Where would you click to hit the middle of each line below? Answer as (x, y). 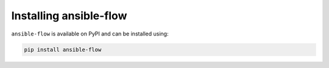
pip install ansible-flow (63, 49)
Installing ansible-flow (69, 16)
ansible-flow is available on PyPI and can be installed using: (90, 34)
